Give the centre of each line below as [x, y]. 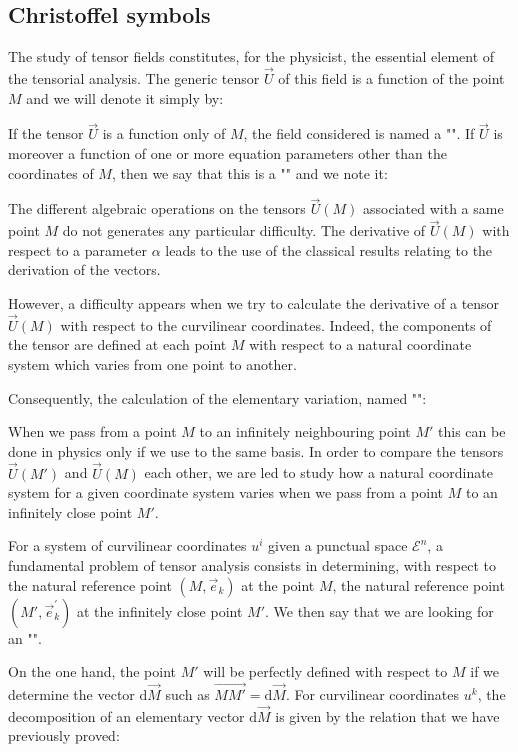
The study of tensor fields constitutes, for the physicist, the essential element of [251, 56]
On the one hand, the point [92, 671]
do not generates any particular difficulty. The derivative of [244, 230]
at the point [278, 584]
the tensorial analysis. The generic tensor [134, 78]
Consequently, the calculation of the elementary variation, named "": [217, 397]
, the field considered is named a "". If [359, 133]
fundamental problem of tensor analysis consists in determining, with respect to [252, 564]
